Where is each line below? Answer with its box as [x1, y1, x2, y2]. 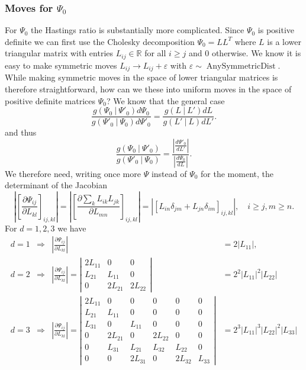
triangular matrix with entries [5, 47, 114, 59]
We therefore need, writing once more [5, 167, 141, 179]
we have [57, 221, 86, 234]
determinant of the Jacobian [5, 179, 107, 191]
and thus [5, 126, 37, 139]
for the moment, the [201, 167, 273, 179]
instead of [151, 167, 187, 179]
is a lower [267, 35, 301, 47]
